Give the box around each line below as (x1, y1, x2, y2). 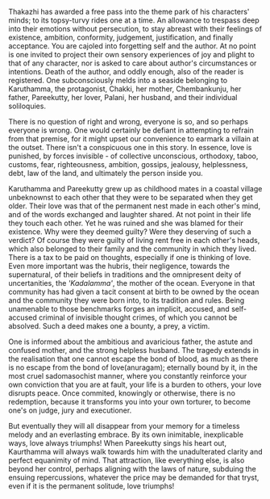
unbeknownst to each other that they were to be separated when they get (8, 193, 253, 202)
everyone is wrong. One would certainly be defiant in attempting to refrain (8, 125, 254, 135)
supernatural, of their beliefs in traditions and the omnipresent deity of (8, 270, 242, 279)
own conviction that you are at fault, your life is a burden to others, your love (8, 379, 262, 389)
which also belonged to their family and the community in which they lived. (8, 244, 257, 254)
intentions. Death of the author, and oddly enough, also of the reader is (8, 67, 244, 76)
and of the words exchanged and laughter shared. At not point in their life (8, 210, 251, 219)
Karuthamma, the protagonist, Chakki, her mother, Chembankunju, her (8, 84, 242, 94)
